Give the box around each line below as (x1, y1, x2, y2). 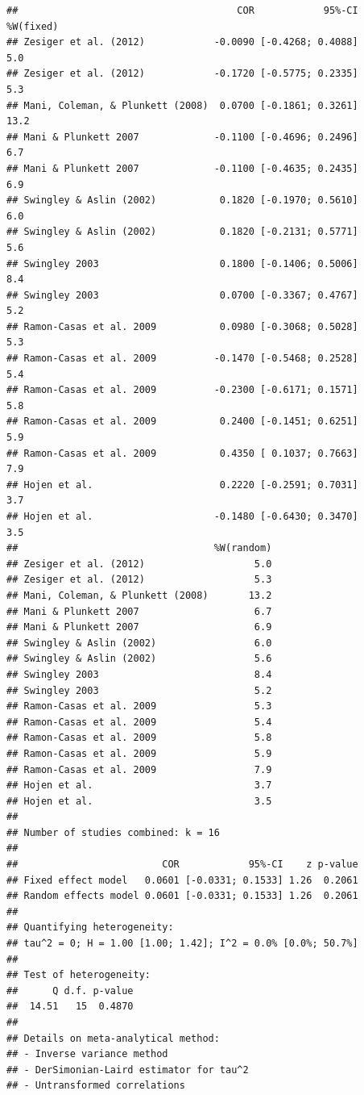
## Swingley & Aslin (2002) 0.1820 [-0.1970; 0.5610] (6, 194, 358, 207)
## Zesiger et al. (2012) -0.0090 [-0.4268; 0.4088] (6, 36, 358, 48)
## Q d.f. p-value (6, 984, 134, 997)
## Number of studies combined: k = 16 (6, 826, 220, 838)
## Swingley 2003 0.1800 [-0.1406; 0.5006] (6, 257, 358, 270)
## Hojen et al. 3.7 (6, 779, 272, 792)
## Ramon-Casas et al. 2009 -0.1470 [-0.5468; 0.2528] (6, 353, 358, 365)
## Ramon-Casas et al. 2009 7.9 (6, 763, 272, 775)
